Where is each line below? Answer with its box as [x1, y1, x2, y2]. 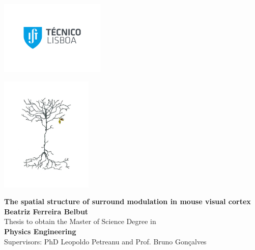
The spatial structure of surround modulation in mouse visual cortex [4, 196, 251, 207]
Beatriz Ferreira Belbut [4, 206, 89, 216]
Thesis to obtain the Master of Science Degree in [4, 216, 156, 227]
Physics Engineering [4, 226, 76, 237]
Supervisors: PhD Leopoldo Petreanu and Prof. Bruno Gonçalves [4, 236, 207, 246]
